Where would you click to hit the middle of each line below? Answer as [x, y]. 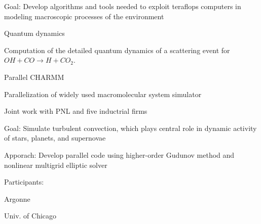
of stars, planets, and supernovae [55, 138]
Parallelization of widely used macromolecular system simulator [103, 94]
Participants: [24, 182]
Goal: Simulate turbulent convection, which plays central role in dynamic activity [130, 128]
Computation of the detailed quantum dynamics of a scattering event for [117, 50]
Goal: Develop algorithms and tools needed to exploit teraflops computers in [123, 6]
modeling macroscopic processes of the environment [84, 16]
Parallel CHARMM [34, 77]
